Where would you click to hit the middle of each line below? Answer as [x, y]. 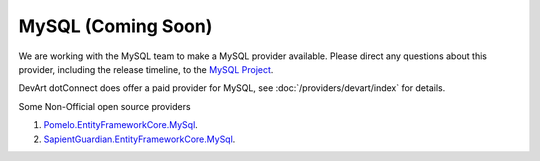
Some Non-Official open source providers [104, 106]
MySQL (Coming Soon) [115, 26]
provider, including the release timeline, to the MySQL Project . [146, 69]
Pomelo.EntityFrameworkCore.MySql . [121, 125]
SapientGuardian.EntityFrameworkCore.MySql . [139, 139]
